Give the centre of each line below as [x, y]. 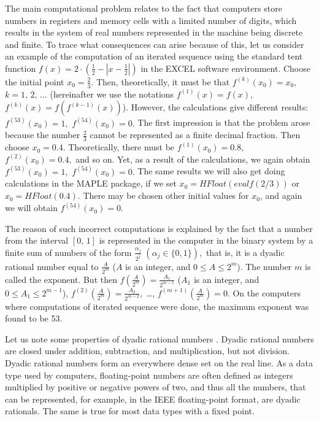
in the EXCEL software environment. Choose [225, 68]
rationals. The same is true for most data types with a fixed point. [130, 411]
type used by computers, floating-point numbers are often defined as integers [149, 375]
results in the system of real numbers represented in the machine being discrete [154, 32]
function [21, 68]
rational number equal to [52, 266]
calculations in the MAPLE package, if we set [91, 183]
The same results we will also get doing [211, 171]
